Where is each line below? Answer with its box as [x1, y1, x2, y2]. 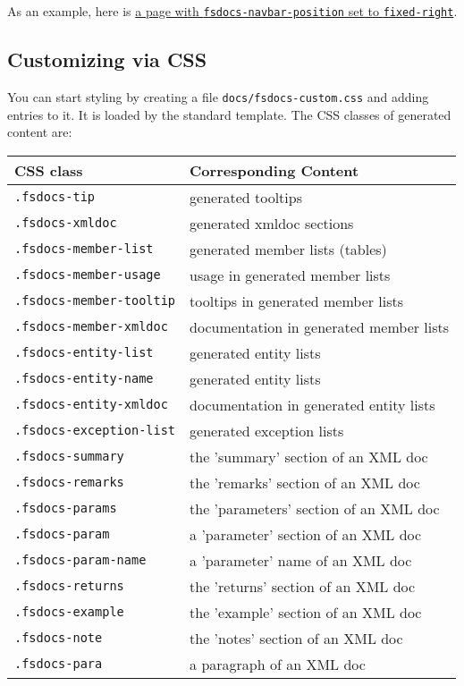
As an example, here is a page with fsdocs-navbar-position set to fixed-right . [7, 2, 458, 20]
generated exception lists [190, 419, 344, 441]
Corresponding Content [190, 159, 359, 181]
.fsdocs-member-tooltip [14, 293, 176, 309]
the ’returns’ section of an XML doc [190, 575, 416, 597]
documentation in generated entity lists [190, 394, 435, 415]
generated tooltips [190, 186, 302, 207]
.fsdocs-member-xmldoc [14, 319, 168, 335]
